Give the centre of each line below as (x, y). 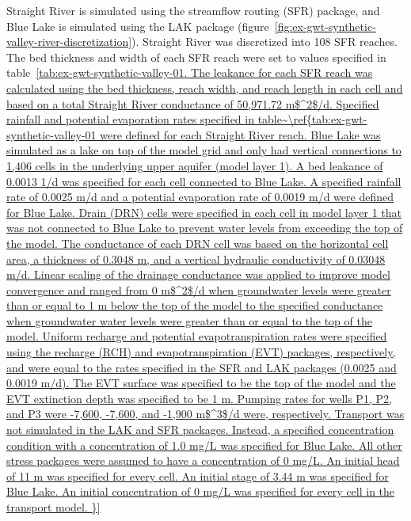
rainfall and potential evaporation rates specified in (130, 119)
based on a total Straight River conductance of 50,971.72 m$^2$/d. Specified (193, 103)
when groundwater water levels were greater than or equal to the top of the (189, 320)
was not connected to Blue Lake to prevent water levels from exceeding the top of (205, 228)
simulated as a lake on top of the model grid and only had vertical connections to (204, 150)
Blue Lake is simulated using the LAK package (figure (138, 26)
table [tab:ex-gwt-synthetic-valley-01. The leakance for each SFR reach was (190, 72)
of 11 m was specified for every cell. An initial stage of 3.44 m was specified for (198, 475)
